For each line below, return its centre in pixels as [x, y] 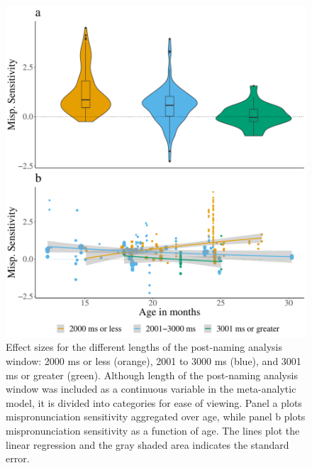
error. [18, 458]
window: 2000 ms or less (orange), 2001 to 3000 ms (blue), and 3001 [154, 361]
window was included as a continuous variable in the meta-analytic [151, 389]
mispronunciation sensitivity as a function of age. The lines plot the [153, 430]
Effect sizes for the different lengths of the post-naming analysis [144, 347]
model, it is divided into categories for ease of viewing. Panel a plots [154, 402]
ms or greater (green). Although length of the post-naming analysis [152, 375]
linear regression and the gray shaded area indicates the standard [147, 444]
